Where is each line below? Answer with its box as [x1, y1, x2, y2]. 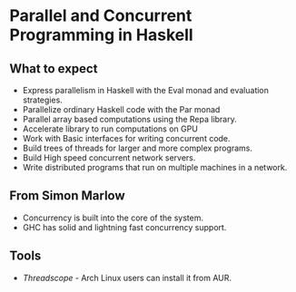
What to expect [9, 61, 98, 76]
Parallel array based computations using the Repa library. [22, 114, 238, 124]
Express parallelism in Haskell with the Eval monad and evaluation [22, 85, 270, 95]
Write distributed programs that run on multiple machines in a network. [22, 162, 288, 172]
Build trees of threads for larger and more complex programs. [22, 142, 252, 153]
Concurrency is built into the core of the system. [22, 212, 204, 223]
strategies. [22, 94, 64, 105]
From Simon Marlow [9, 188, 125, 204]
